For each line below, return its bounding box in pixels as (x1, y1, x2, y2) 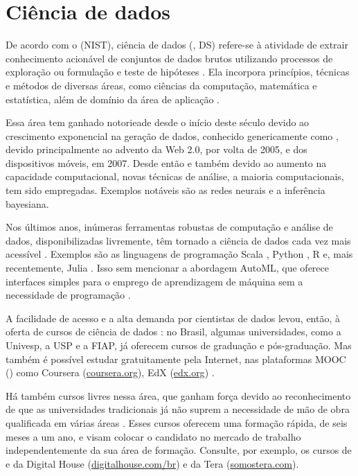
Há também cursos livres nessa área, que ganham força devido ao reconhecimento (6, 388, 351, 403)
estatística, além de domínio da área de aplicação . (6, 91, 220, 106)
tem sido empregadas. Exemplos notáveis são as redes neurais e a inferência (6, 183, 325, 197)
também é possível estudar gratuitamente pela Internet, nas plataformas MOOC (6, 351, 346, 366)
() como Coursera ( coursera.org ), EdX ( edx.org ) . (6, 365, 215, 380)
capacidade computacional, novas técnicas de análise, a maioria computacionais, (6, 169, 344, 184)
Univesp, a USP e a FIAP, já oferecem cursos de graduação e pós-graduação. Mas (6, 338, 352, 352)
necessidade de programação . (6, 288, 131, 302)
